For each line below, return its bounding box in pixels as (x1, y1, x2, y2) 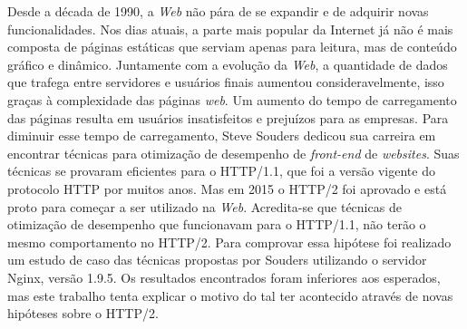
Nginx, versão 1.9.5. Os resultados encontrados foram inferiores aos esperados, (7, 267, 441, 286)
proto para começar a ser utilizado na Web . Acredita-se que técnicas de (7, 197, 402, 216)
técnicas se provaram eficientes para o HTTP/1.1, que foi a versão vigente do (7, 161, 435, 180)
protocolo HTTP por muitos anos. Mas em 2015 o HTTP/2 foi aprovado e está (7, 179, 447, 198)
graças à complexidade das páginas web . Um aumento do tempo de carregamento (7, 90, 457, 109)
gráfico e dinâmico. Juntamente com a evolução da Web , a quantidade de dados (7, 54, 448, 73)
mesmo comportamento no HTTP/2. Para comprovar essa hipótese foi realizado (7, 232, 452, 251)
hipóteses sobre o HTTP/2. (7, 304, 159, 323)
